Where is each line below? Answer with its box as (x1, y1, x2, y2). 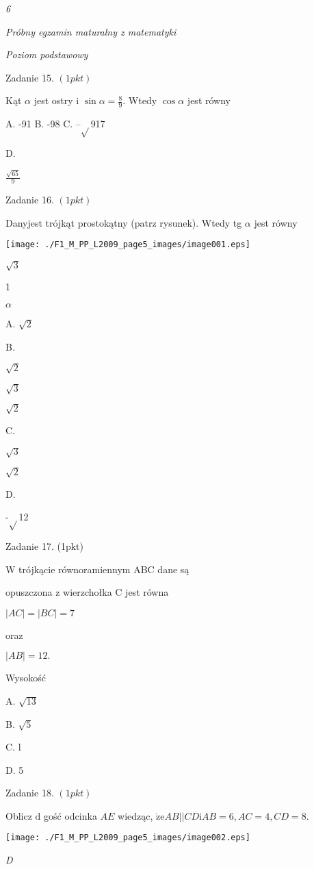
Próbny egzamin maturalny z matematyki (5, 24, 176, 38)
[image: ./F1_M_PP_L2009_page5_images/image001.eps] (5, 240, 250, 250)
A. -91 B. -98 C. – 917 (5, 116, 105, 131)
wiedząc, (118, 808, 153, 822)
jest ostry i (34, 93, 79, 108)
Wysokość (5, 670, 46, 685)
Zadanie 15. (5, 70, 54, 84)
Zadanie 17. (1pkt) (5, 538, 83, 553)
